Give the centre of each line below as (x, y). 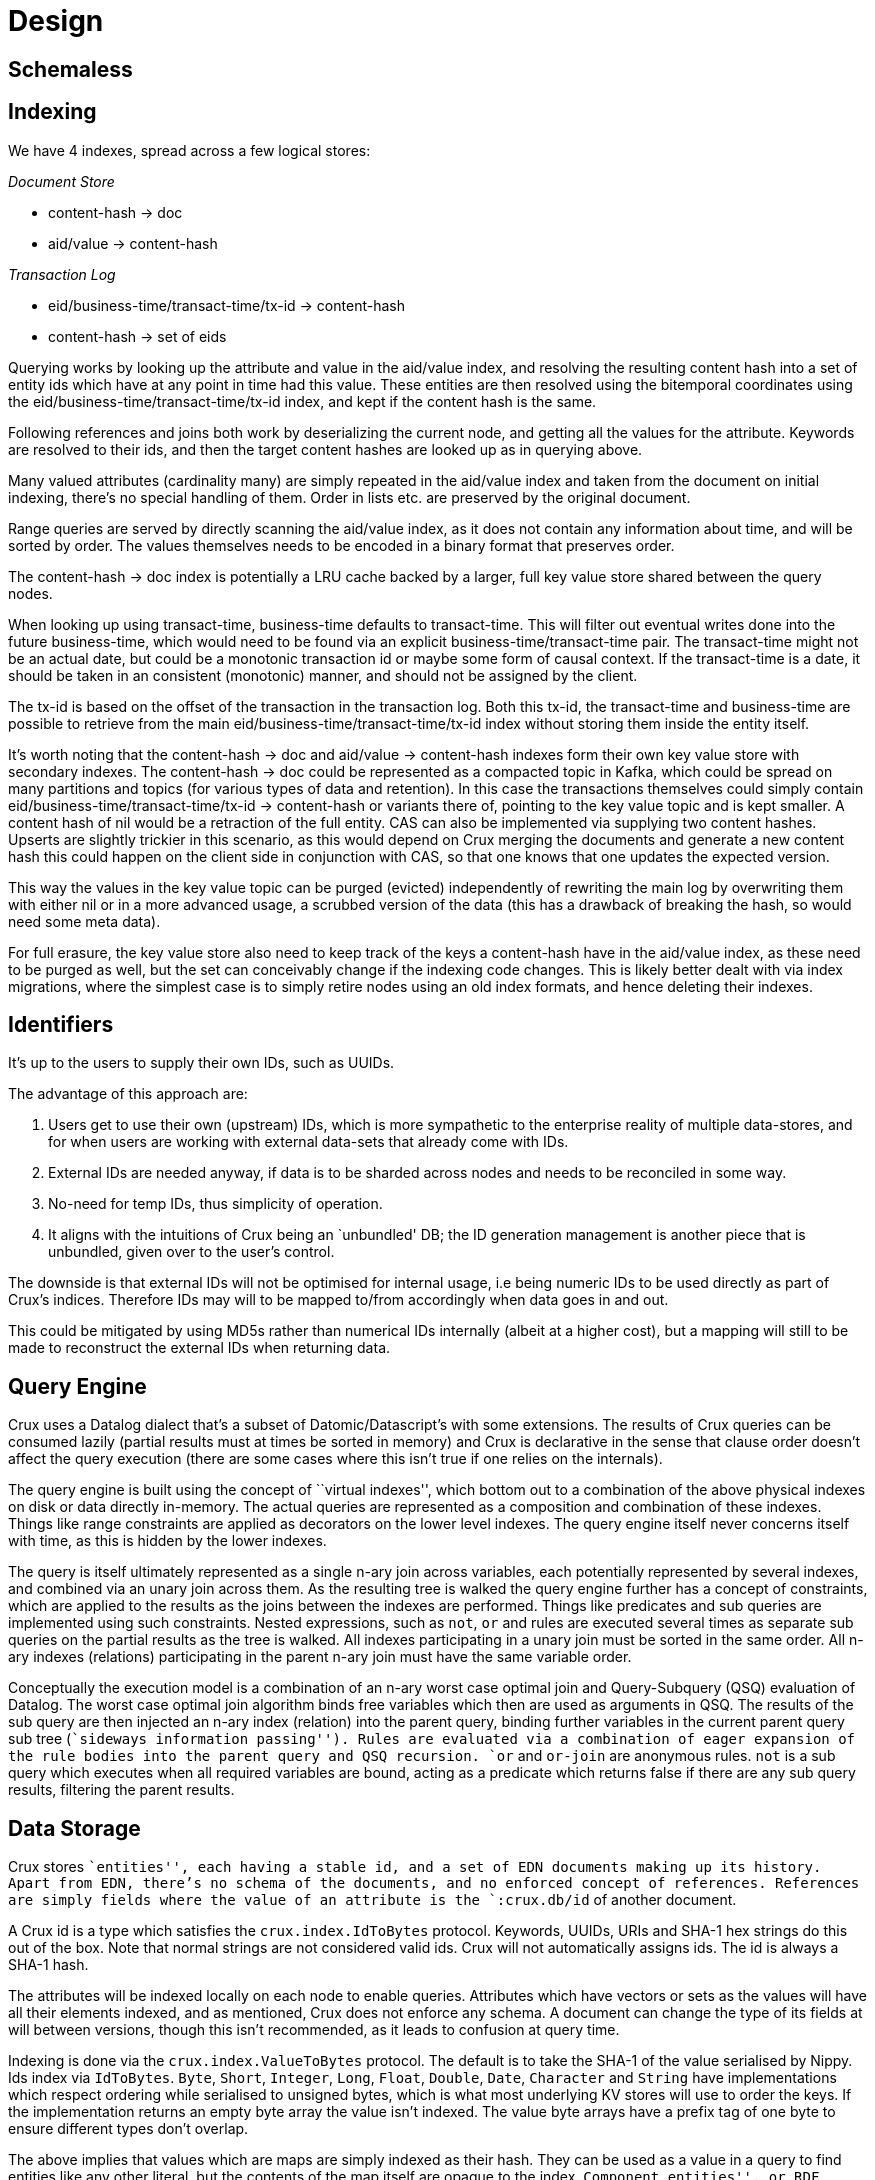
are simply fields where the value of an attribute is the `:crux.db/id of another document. (372, 1900)
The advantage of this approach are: (128, 1094)
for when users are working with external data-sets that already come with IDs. (308, 1142)
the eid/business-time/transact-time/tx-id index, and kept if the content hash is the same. (302, 401)
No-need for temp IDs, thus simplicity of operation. (215, 1204)
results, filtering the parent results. (121, 1790)
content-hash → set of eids (137, 336)
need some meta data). (84, 921)
